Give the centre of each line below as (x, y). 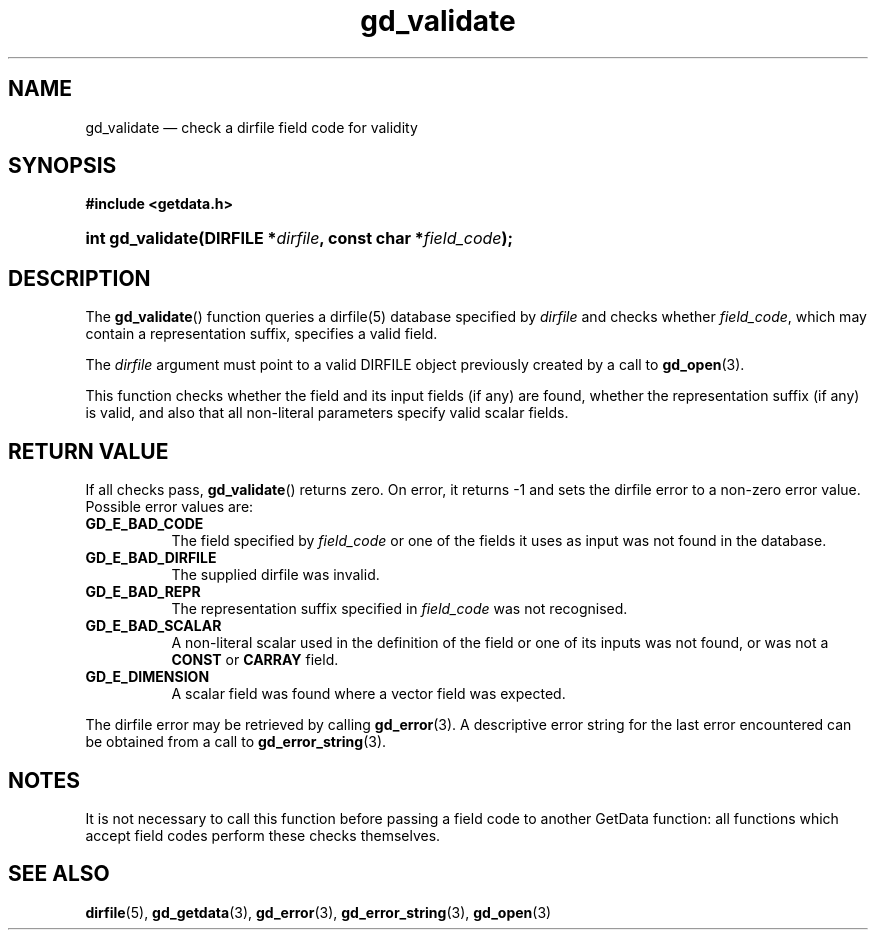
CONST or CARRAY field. (255, 660)
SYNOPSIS (62, 166)
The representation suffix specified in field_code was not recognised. (399, 609)
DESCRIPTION (79, 278)
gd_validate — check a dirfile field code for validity (251, 127)
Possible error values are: (169, 507)
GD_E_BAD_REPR (143, 592)
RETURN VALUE (88, 451)
